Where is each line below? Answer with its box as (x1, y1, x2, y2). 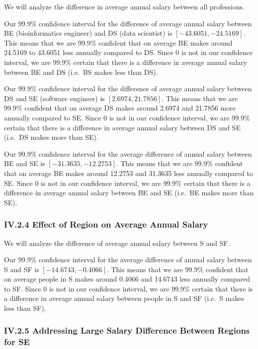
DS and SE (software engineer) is (4, 93, 105, 103)
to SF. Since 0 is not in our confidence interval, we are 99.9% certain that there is (4, 283, 253, 293)
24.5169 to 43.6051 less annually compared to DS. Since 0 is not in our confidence (4, 47, 253, 58)
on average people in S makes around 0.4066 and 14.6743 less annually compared (4, 274, 251, 284)
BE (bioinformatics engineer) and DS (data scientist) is (4, 28, 172, 38)
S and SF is (4, 264, 39, 274)
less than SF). (4, 303, 46, 313)
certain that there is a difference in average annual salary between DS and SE (4, 122, 241, 132)
